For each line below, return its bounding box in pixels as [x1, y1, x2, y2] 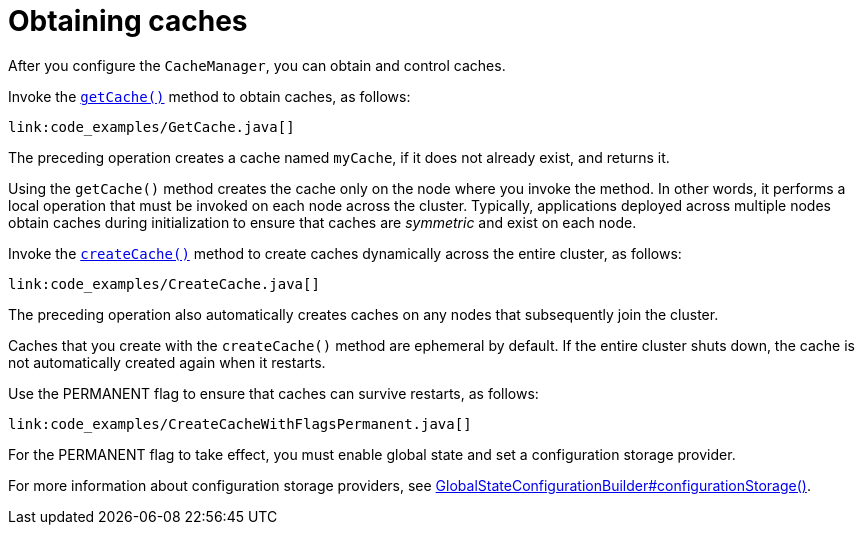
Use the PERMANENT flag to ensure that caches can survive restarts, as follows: [8, 384, 539, 402]
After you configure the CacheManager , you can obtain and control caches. [8, 56, 506, 74]
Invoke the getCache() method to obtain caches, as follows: [8, 87, 411, 105]
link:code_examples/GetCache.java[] [8, 118, 295, 135]
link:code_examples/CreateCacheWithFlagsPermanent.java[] [8, 415, 472, 432]
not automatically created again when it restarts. [8, 353, 326, 371]
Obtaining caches [8, 4, 248, 38]
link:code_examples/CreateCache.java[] [8, 275, 320, 292]
